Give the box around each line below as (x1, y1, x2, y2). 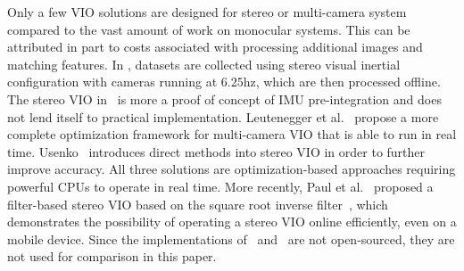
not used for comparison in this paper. (7, 247, 217, 266)
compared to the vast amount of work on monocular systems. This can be (7, 20, 410, 38)
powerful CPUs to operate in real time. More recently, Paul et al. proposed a (7, 177, 434, 195)
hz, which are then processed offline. (243, 72, 441, 91)
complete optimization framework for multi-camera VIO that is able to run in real (7, 125, 457, 144)
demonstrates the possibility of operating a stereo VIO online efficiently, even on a (7, 212, 457, 231)
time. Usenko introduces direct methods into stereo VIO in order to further (7, 142, 426, 160)
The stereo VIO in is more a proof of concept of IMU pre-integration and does (7, 89, 442, 108)
